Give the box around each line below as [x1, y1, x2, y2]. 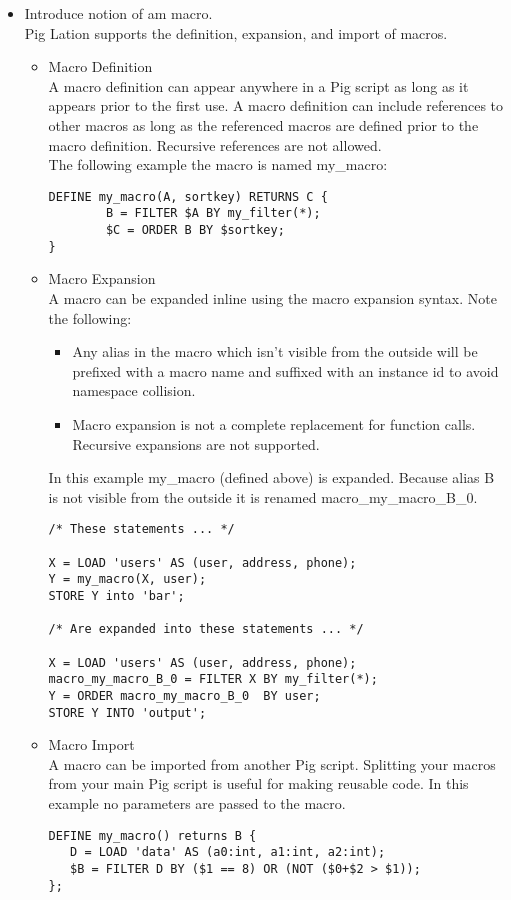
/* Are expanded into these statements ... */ [48, 622, 364, 637]
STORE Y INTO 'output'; [48, 705, 207, 720]
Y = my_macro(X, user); [48, 572, 207, 587]
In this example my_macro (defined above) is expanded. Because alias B [48, 467, 495, 488]
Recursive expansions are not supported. [72, 433, 320, 454]
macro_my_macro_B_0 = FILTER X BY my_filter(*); [48, 672, 378, 687]
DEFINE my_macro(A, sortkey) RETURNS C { [48, 189, 328, 204]
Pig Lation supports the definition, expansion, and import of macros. [24, 22, 448, 43]
